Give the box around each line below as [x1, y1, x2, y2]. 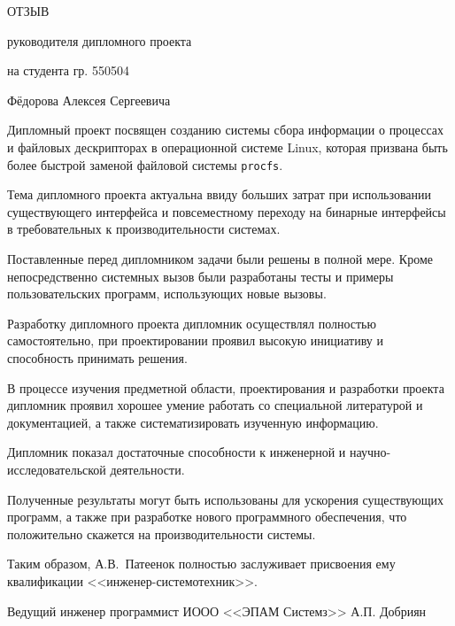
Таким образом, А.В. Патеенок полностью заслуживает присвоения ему [7, 554, 396, 573]
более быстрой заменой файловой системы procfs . [7, 155, 283, 174]
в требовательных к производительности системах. [7, 220, 281, 238]
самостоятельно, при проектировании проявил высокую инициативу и [7, 331, 383, 350]
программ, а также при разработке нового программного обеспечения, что [7, 507, 407, 526]
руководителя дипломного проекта [7, 31, 192, 50]
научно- [349, 443, 391, 461]
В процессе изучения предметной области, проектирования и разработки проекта [7, 378, 444, 397]
